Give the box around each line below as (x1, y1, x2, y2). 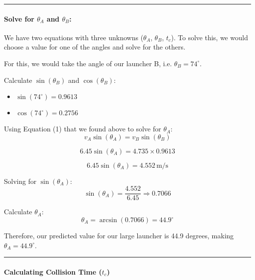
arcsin (99, 217, 117, 224)
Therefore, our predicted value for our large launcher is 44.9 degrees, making (4, 230, 234, 241)
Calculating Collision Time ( (4, 266, 102, 277)
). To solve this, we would (171, 32, 248, 42)
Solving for (4, 176, 37, 186)
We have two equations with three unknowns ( (4, 32, 144, 42)
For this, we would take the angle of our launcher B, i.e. (4, 58, 172, 68)
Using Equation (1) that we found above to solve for (4, 124, 161, 134)
